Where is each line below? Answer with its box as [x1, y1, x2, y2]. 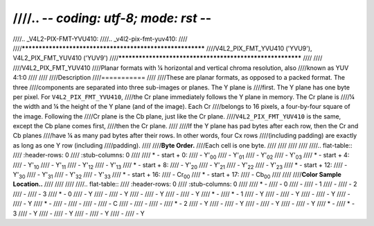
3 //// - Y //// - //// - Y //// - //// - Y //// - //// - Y [12, 209, 145, 218]
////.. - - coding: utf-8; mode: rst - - [12, 10, 212, 26]
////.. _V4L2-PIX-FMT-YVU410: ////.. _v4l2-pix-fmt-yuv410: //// [12, 35, 188, 43]
